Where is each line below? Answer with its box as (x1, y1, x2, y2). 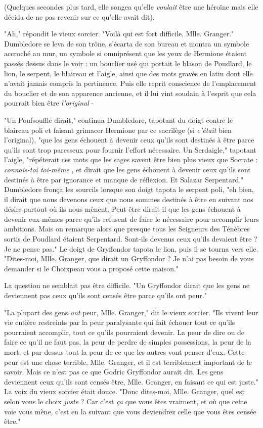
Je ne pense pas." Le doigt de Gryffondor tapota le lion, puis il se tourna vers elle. (4, 243, 258, 254)
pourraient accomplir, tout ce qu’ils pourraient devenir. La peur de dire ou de (4, 326, 245, 337)
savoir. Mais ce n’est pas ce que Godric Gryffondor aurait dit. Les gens (4, 366, 224, 377)
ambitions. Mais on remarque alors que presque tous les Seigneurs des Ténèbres (4, 223, 250, 234)
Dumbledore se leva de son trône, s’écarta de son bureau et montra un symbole (4, 38, 249, 49)
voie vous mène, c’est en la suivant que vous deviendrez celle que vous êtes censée (4, 406, 256, 416)
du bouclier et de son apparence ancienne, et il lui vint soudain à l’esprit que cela (4, 87, 256, 98)
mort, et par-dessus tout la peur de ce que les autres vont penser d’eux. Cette (4, 347, 245, 357)
